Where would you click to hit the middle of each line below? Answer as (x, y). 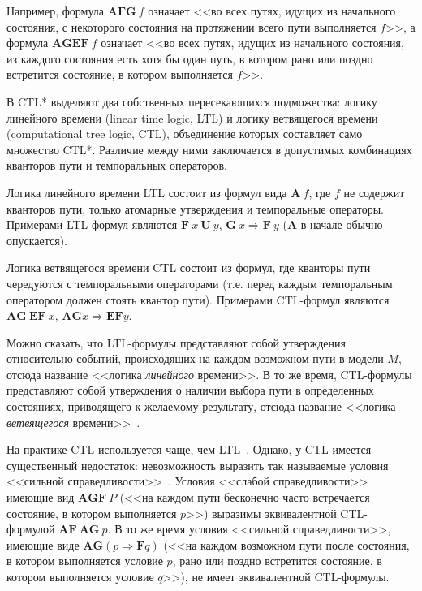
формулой (31, 529)
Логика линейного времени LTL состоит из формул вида (147, 192)
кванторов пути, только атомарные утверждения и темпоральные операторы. (196, 208)
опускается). (37, 240)
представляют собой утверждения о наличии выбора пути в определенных (190, 390)
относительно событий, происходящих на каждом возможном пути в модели (195, 358)
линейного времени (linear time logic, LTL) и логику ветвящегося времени (192, 117)
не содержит (374, 192)
